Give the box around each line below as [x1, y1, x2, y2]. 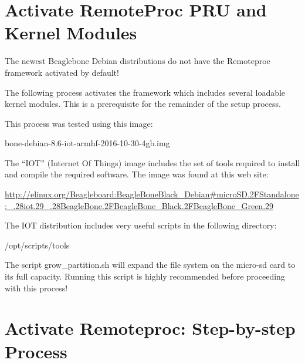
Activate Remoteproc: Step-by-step [5, 316, 296, 340]
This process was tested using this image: [5, 117, 153, 129]
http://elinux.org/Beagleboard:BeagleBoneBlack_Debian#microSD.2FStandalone [5, 188, 299, 200]
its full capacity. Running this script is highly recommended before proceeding [5, 270, 285, 283]
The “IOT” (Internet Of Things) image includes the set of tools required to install [5, 156, 300, 169]
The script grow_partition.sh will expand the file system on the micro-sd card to [5, 258, 296, 271]
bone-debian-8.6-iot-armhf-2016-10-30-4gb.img [5, 137, 170, 149]
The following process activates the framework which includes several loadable [5, 86, 286, 98]
